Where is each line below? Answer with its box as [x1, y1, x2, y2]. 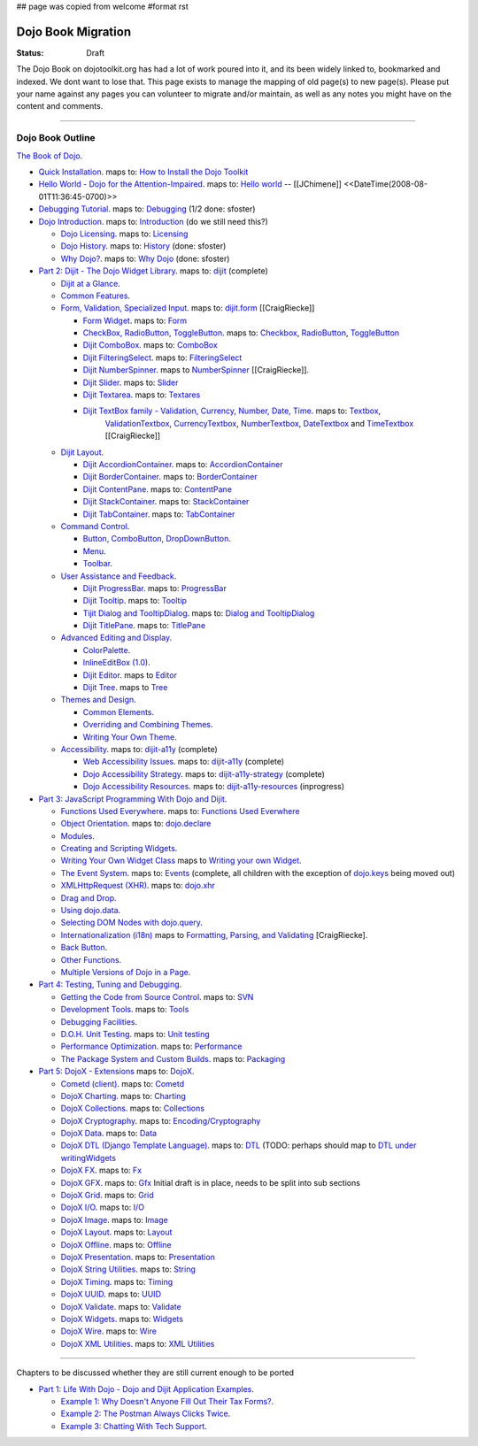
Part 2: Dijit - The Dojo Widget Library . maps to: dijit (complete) [38, 265, 269, 276]
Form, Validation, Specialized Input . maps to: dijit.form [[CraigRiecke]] [60, 303, 315, 313]
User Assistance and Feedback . [60, 571, 177, 581]
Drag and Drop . [60, 892, 117, 903]
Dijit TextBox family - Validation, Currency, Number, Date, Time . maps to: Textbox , [82, 405, 382, 416]
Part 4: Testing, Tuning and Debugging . [38, 979, 182, 990]
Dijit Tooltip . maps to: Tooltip [82, 596, 188, 606]
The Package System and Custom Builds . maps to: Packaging [60, 1053, 286, 1064]
